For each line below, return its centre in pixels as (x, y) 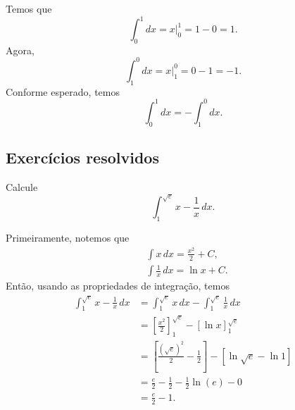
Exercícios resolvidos (82, 157)
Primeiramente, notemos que (68, 238)
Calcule (22, 186)
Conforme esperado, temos (63, 91)
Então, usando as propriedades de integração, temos (118, 286)
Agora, (20, 50)
